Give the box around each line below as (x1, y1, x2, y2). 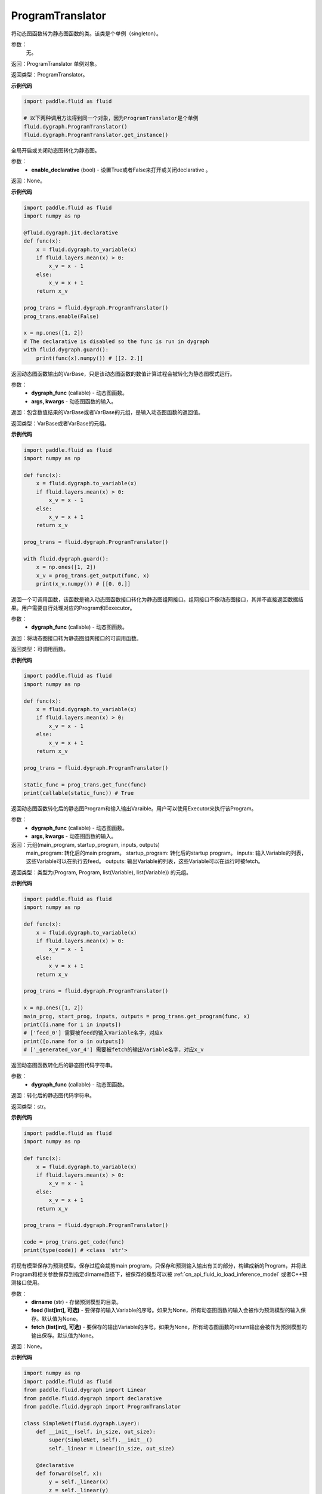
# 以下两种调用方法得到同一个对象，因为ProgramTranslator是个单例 (23, 115, 199, 122)
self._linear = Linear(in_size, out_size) (48, 1445, 175, 1452)
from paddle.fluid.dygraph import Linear (23, 1386, 147, 1394)
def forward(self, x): (36, 1470, 103, 1477)
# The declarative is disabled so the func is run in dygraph (23, 338, 209, 345)
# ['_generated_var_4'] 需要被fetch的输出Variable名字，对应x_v (23, 1046, 204, 1053)
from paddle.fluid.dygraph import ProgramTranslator (23, 1403, 181, 1410)
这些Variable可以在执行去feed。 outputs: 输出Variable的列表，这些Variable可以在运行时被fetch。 (26, 858, 264, 865)
